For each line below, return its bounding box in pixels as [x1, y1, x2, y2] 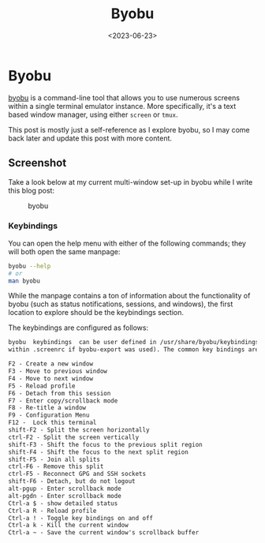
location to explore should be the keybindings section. [8, 308, 184, 317]
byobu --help [8, 262, 51, 270]
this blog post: [8, 185, 55, 195]
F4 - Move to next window [8, 374, 93, 383]
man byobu [8, 277, 41, 285]
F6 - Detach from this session [8, 389, 111, 397]
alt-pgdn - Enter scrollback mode [8, 492, 122, 500]
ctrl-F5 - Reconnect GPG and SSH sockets [8, 470, 147, 478]
